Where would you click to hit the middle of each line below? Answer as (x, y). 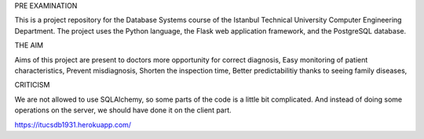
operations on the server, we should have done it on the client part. (123, 110)
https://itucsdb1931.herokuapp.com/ (73, 124)
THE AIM (29, 45)
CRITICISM (32, 85)
